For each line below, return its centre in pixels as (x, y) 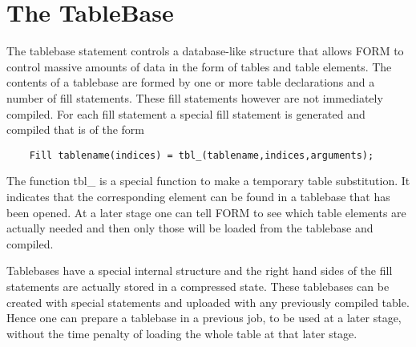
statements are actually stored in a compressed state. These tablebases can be (198, 286)
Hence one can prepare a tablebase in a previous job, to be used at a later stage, (204, 318)
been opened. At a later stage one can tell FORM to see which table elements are (206, 212)
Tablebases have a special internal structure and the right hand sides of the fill (200, 270)
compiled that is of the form (76, 129)
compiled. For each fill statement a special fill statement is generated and (186, 113)
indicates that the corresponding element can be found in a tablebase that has (198, 196)
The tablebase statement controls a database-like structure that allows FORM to (205, 51)
